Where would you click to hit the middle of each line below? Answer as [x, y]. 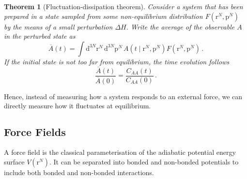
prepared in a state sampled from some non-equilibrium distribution [103, 16]
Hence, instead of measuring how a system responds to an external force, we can [123, 96]
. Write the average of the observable [180, 26]
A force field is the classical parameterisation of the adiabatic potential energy [120, 152]
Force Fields [35, 132]
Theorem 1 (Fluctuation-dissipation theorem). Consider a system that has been [123, 6]
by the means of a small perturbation [58, 26]
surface [14, 161]
